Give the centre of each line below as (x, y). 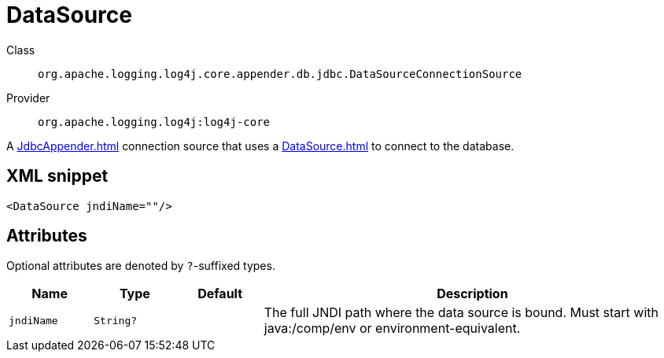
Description (472, 294)
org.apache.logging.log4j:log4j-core (154, 122)
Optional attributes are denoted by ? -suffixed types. (141, 266)
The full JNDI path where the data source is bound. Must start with (461, 313)
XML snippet (57, 176)
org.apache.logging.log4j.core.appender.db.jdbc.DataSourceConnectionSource (280, 74)
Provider (28, 98)
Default (220, 294)
